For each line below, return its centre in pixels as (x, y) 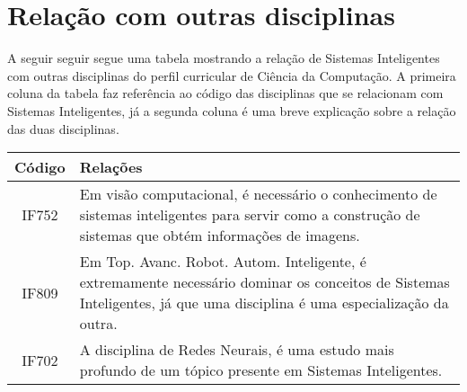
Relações (111, 167)
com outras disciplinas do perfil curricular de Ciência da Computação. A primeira (232, 75)
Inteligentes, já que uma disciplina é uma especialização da (264, 303)
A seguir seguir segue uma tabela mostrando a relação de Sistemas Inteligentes (224, 58)
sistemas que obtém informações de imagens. (220, 236)
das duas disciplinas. (63, 128)
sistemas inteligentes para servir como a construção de (250, 215)
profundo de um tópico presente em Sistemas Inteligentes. (261, 370)
